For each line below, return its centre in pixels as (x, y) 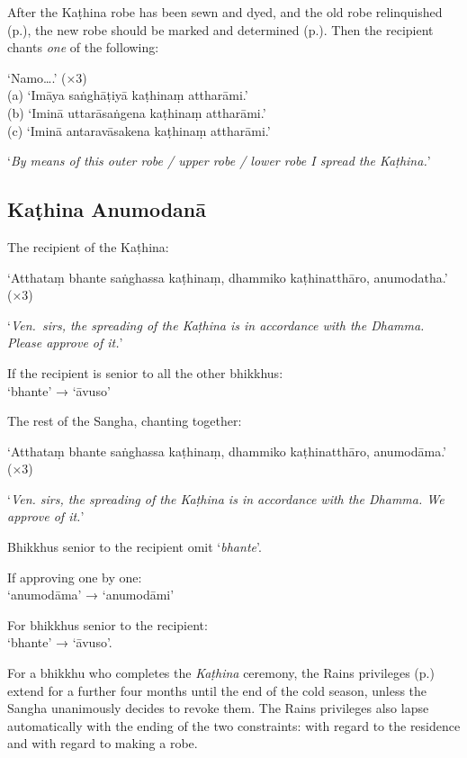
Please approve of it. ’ (65, 343)
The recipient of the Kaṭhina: (88, 246)
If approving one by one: (75, 577)
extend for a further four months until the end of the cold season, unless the (217, 690)
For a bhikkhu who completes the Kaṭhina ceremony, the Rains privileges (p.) (221, 673)
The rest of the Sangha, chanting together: (125, 421)
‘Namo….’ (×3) (47, 77)
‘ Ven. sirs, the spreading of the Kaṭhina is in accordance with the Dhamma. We (226, 498)
